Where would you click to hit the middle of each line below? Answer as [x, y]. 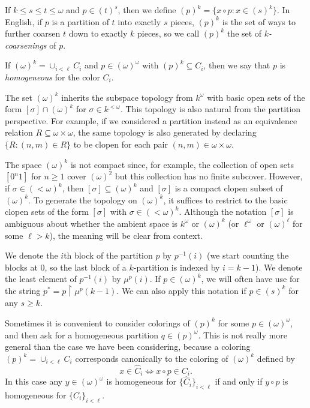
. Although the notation [223, 211]
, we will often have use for [250, 279]
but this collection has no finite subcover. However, [209, 176]
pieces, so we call [168, 33]
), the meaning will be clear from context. [126, 235]
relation [19, 132]
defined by [276, 358]
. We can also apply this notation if [181, 290]
